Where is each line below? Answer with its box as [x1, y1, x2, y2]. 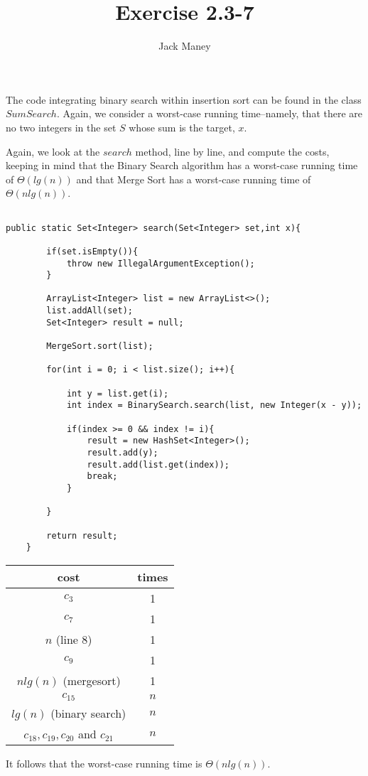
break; [87, 471, 118, 482]
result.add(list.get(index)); [87, 459, 229, 470]
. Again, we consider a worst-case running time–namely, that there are [56, 106, 363, 121]
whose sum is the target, [129, 119, 235, 134]
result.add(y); [87, 448, 158, 458]
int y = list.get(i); [66, 388, 169, 399]
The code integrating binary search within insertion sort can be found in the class [6, 92, 362, 107]
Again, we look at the [6, 144, 100, 158]
